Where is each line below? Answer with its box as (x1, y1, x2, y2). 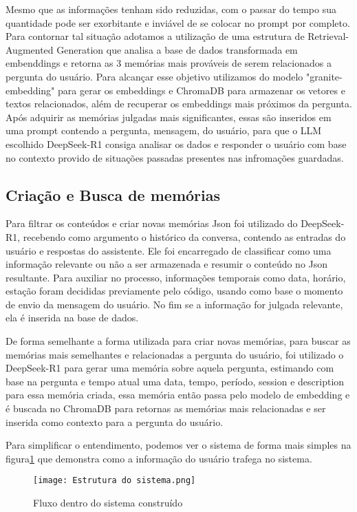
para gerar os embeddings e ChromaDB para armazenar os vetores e (58, 83, 345, 97)
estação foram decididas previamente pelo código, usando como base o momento (6, 284, 343, 298)
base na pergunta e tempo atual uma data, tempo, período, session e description (6, 374, 345, 388)
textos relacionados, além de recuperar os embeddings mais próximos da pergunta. (6, 96, 352, 111)
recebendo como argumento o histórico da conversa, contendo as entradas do (23, 229, 346, 244)
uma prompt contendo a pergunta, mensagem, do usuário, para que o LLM (6, 123, 322, 138)
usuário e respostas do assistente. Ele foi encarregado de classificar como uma (6, 243, 332, 257)
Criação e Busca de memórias (6, 184, 221, 205)
